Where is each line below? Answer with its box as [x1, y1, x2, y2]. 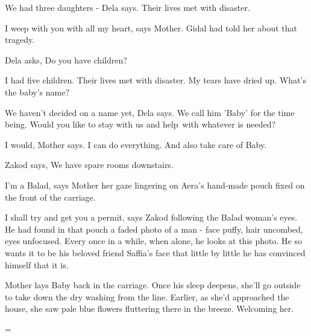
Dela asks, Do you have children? [5, 53, 127, 66]
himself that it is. [5, 258, 69, 271]
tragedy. [5, 33, 35, 46]
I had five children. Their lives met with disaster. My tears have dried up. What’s [5, 74, 306, 86]
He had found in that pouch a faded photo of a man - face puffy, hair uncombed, [5, 222, 303, 235]
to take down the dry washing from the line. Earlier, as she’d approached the [5, 290, 289, 303]
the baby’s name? [5, 85, 70, 98]
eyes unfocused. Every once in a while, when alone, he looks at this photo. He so [5, 234, 302, 247]
